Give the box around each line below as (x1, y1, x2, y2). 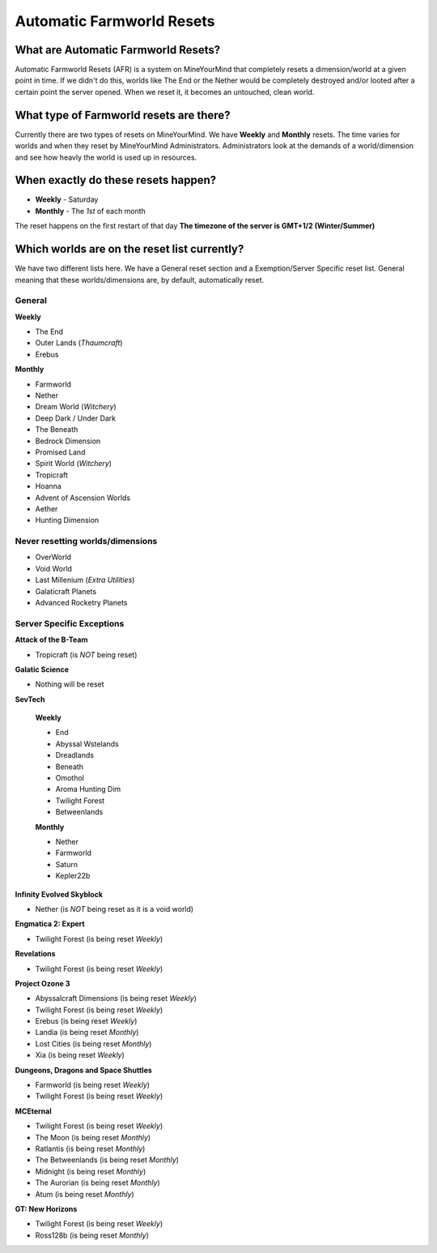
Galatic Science (15, 665, 69, 674)
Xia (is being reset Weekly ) (35, 1050, 125, 1060)
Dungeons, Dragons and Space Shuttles (15, 1065, 153, 1075)
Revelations (15, 949, 56, 959)
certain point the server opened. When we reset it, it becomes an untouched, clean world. (15, 87, 315, 96)
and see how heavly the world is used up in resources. (15, 152, 197, 162)
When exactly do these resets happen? (15, 173, 217, 187)
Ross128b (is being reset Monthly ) (35, 1230, 150, 1240)
